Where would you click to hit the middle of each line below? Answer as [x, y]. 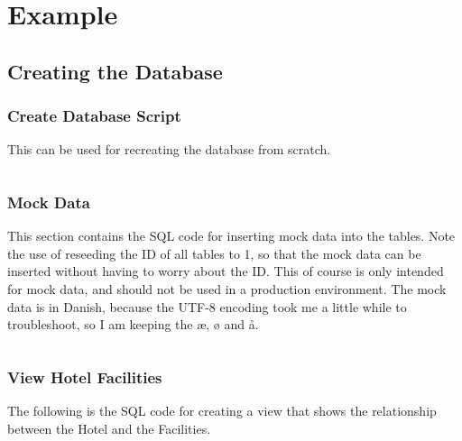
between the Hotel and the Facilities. [109, 428]
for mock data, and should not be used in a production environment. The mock [227, 288]
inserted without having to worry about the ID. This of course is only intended [226, 271]
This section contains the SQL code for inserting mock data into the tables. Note [231, 236]
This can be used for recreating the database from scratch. [169, 149]
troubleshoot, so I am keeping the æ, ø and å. [133, 324]
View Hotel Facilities [85, 377]
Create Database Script [94, 116]
